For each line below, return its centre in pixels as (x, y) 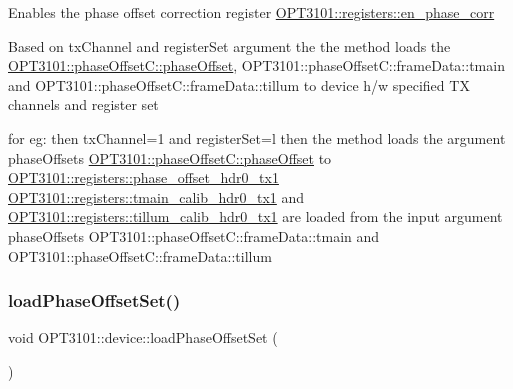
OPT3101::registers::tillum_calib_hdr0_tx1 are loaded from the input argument (255, 216)
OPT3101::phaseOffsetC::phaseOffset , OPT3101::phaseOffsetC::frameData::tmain (256, 65)
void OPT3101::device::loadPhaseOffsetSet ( (143, 337)
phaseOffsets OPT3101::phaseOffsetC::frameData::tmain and (194, 235)
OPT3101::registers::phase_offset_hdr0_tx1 (143, 177)
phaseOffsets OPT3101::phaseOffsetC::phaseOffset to (170, 157)
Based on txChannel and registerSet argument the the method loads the (229, 45)
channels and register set (83, 104)
